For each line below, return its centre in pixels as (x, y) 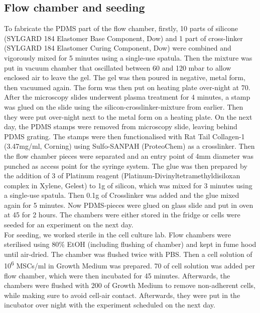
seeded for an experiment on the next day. (69, 225)
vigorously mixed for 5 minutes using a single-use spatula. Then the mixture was (128, 57)
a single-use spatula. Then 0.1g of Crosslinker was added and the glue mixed (122, 195)
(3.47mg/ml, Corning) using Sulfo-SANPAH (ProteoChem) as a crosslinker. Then (129, 146)
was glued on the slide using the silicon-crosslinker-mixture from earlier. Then (124, 106)
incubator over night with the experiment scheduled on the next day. (110, 305)
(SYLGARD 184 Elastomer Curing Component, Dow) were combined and (118, 48)
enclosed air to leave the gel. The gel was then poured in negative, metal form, (125, 77)
